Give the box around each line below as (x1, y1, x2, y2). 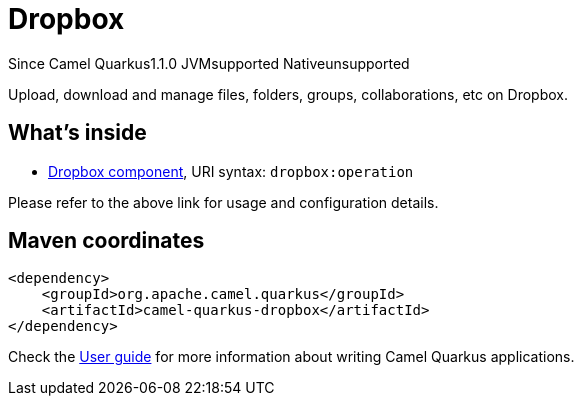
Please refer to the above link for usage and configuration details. (8, 193, 439, 211)
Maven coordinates (8, 228, 205, 254)
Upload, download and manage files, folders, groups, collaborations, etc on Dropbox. (8, 85, 568, 103)
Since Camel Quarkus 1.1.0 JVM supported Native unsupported (8, 54, 410, 72)
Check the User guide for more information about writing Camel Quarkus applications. (8, 348, 575, 366)
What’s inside (8, 120, 147, 146)
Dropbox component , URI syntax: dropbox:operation (48, 162, 414, 180)
